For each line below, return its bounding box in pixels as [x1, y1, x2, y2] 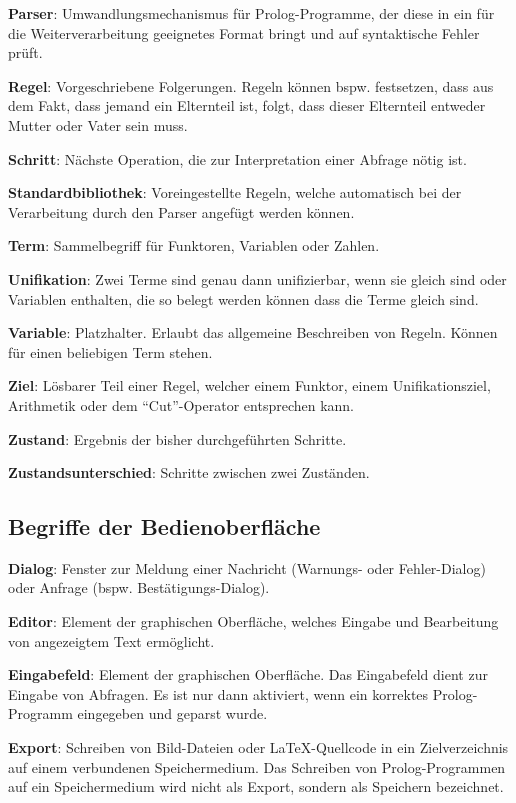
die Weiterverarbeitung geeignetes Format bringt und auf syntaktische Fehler [8, 22, 480, 43]
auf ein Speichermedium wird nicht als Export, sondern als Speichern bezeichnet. [8, 776, 504, 797]
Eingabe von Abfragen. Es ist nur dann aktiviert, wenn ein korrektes [8, 683, 429, 704]
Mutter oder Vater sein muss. [8, 114, 188, 135]
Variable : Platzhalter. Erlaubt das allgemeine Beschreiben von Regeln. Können [8, 322, 498, 343]
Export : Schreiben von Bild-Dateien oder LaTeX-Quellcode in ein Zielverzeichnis [8, 737, 509, 758]
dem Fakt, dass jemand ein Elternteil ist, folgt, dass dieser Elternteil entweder [8, 95, 486, 116]
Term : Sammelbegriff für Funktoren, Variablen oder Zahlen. [8, 235, 380, 256]
